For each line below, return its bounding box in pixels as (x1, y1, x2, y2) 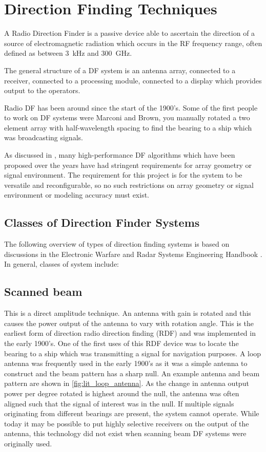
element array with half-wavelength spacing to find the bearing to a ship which (4, 122, 252, 133)
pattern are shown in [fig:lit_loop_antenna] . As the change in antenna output (4, 378, 249, 389)
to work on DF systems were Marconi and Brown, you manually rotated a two (4, 112, 250, 123)
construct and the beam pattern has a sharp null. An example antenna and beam (4, 368, 260, 378)
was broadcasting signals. (4, 132, 83, 143)
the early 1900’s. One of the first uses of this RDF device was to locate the (4, 338, 239, 348)
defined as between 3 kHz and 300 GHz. (4, 48, 132, 58)
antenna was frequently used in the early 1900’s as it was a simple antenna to (4, 358, 248, 369)
